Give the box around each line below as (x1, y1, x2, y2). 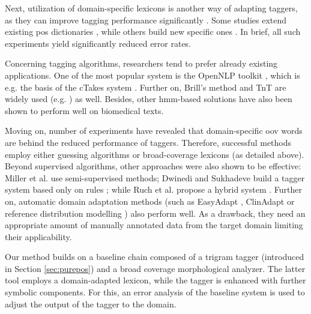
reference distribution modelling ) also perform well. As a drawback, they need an (5, 207, 306, 219)
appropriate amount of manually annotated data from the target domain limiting (5, 219, 303, 231)
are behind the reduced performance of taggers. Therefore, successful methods (5, 136, 292, 148)
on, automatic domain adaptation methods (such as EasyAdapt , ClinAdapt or (5, 195, 295, 207)
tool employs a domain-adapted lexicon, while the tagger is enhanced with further (5, 274, 306, 286)
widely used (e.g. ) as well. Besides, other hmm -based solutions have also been (5, 92, 292, 105)
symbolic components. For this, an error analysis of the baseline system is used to (5, 286, 305, 298)
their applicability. (5, 230, 72, 243)
